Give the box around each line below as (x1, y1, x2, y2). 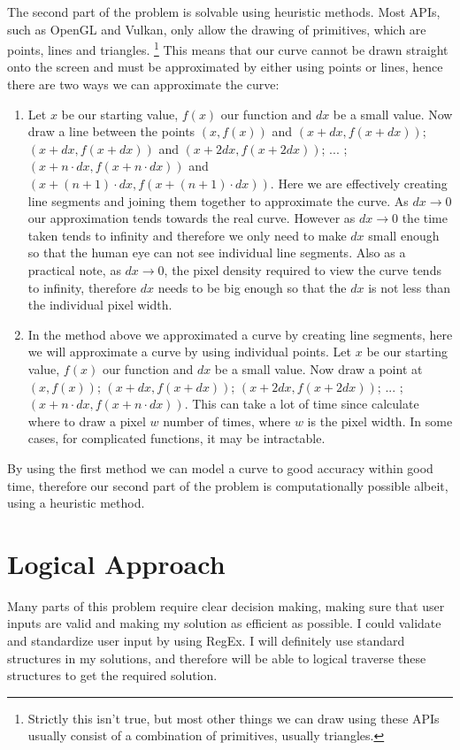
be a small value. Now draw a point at (214, 359, 423, 378)
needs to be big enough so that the (157, 278, 347, 296)
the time (402, 209, 448, 227)
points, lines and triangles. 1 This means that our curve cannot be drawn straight (7, 38, 448, 58)
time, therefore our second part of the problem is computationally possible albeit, (7, 476, 448, 494)
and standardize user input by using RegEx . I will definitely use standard (7, 631, 405, 649)
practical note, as (27, 260, 121, 279)
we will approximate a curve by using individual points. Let (27, 342, 352, 361)
